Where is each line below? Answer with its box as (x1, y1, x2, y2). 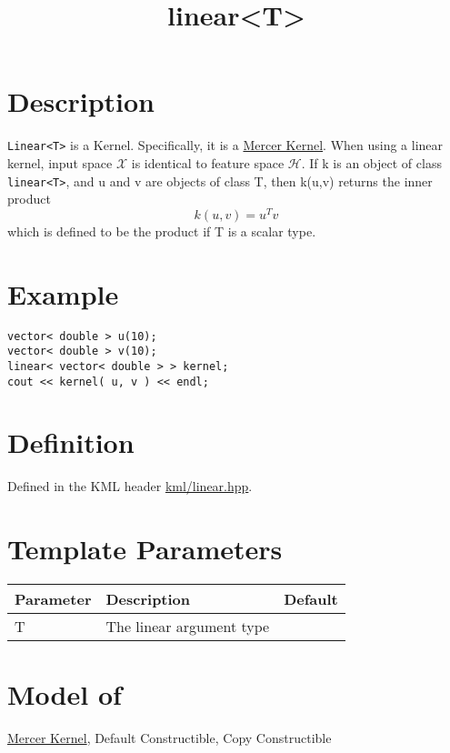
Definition (7, 424, 135, 461)
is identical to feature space (131, 153, 285, 172)
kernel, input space (7, 153, 113, 172)
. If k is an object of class (301, 153, 442, 172)
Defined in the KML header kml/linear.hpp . (7, 477, 253, 496)
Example (7, 275, 119, 312)
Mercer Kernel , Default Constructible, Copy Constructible (7, 728, 332, 748)
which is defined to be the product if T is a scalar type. (7, 221, 316, 240)
